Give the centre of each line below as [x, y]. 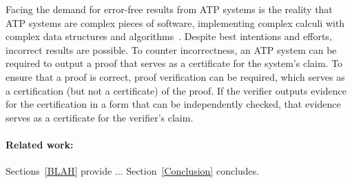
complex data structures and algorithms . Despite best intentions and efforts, [169, 36]
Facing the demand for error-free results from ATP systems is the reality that [169, 9]
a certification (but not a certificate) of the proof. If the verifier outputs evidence [176, 90]
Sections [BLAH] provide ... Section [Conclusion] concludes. [133, 171]
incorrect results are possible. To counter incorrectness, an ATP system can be [171, 49]
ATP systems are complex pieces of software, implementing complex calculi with [175, 22]
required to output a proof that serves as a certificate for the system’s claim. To [174, 63]
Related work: [40, 144]
